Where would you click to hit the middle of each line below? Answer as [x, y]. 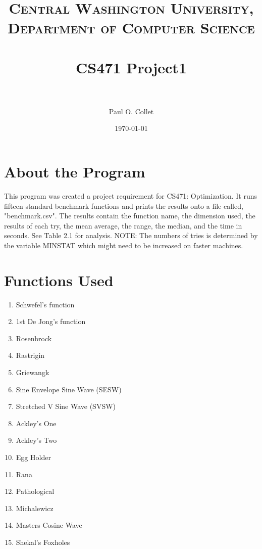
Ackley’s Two [36, 440]
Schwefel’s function [45, 304]
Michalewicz [35, 508]
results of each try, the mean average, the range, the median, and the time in [123, 225]
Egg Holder [33, 457]
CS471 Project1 [131, 67]
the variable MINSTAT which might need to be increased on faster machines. [124, 245]
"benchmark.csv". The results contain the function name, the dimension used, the [130, 216]
